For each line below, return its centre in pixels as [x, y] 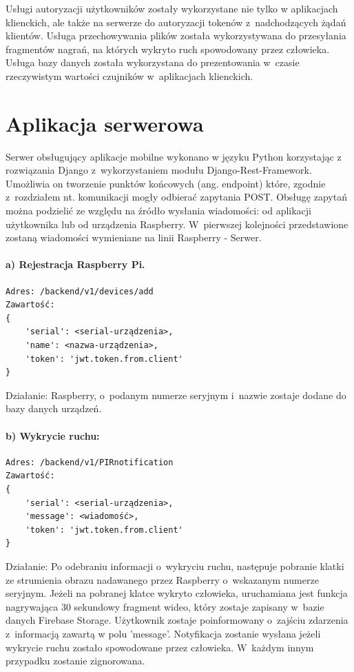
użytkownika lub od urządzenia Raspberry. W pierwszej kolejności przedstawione [177, 224]
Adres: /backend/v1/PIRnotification [90, 462]
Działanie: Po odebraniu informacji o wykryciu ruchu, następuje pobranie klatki [175, 566]
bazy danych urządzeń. [54, 408]
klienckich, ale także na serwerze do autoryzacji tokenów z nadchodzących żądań [176, 22]
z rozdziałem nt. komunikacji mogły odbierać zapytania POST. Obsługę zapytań [176, 197]
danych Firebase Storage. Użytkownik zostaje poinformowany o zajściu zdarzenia [177, 620]
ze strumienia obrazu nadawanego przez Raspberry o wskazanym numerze [162, 579]
